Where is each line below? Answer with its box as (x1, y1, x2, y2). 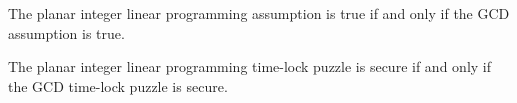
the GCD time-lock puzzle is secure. (8, 75, 228, 96)
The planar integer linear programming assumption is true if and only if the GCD (8, 3, 510, 23)
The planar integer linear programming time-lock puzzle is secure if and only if (8, 56, 491, 77)
